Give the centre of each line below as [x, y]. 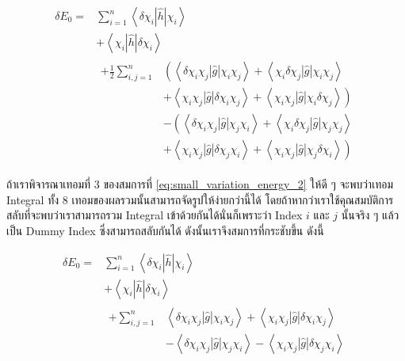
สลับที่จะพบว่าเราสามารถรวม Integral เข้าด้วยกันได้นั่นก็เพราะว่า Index [155, 215]
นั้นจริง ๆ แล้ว [370, 215]
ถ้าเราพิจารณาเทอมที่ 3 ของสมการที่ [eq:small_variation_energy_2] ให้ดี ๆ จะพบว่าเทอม [200, 184]
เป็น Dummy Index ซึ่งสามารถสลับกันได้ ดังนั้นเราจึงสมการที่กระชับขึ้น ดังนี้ [165, 230]
